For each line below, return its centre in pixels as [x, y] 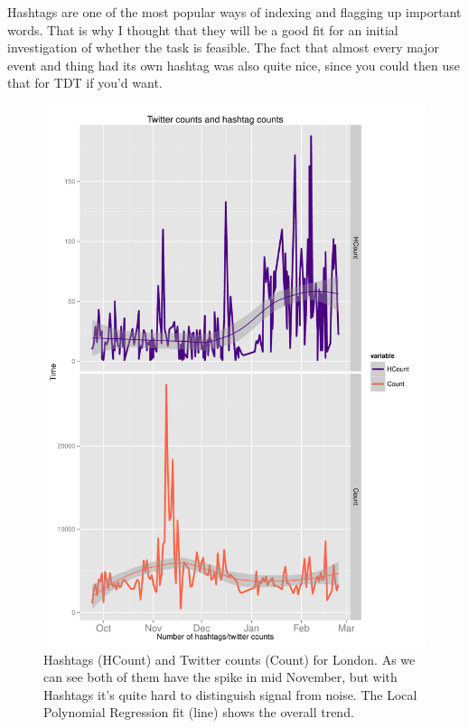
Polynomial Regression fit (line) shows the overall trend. [199, 712]
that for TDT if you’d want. [85, 83]
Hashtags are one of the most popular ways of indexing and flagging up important [234, 12]
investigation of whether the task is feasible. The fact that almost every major [224, 47]
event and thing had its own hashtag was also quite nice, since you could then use [234, 65]
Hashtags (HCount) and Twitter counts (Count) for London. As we [229, 659]
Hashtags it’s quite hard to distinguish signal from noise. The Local [230, 694]
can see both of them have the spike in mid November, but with [220, 677]
